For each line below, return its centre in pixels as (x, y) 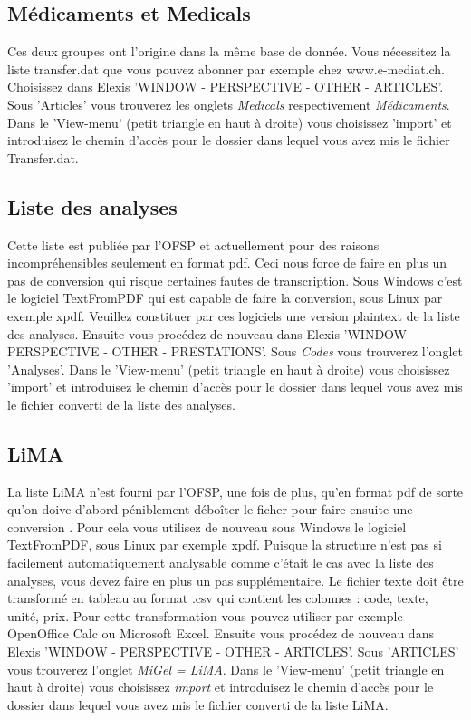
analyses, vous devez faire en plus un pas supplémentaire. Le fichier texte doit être (235, 580)
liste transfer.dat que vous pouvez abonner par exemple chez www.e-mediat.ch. (226, 68)
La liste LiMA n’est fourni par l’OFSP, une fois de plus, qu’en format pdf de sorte (235, 491)
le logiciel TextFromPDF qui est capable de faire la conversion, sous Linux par (225, 298)
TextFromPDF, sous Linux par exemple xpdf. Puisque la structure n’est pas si (225, 545)
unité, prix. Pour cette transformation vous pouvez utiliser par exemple (205, 615)
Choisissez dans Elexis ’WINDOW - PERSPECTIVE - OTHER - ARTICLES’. (226, 87)
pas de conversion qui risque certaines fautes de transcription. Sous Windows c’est (235, 280)
